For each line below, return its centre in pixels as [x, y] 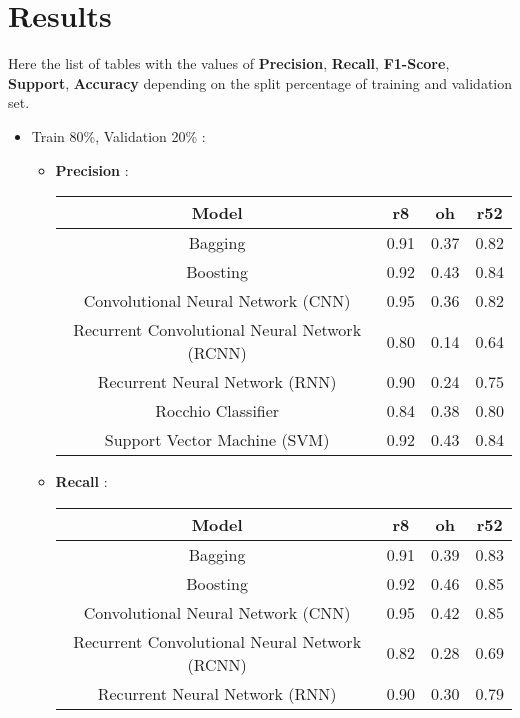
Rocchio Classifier [217, 411]
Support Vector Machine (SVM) [217, 440]
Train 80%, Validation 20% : [118, 135]
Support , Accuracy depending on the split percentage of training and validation [260, 82]
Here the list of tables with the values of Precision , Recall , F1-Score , [229, 63]
